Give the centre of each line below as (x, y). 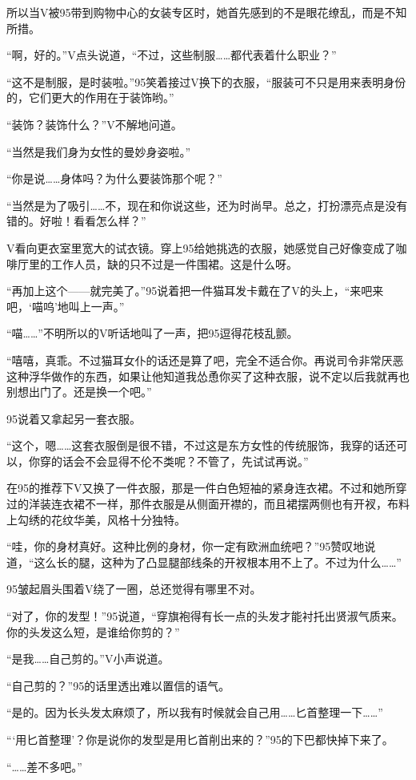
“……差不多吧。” (44, 766)
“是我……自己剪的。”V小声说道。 (88, 659)
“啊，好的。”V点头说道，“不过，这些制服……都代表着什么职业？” (172, 55)
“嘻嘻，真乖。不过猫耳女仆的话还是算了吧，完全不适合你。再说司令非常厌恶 (205, 360)
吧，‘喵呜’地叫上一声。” (66, 306)
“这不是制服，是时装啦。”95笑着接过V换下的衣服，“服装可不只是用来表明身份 (206, 81)
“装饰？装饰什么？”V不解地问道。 (94, 124)
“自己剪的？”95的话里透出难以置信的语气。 (118, 685)
